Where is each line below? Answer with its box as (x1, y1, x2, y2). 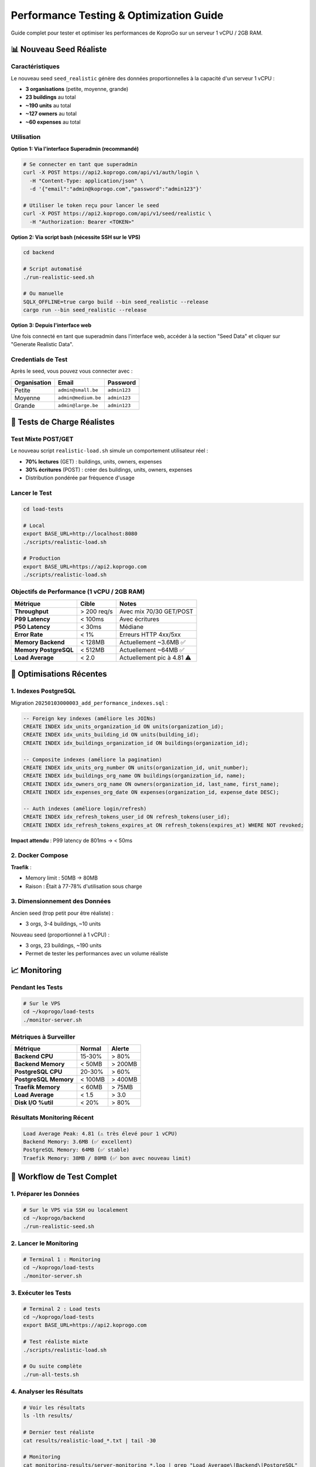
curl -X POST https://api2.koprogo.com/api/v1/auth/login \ (23, 169, 200, 176)
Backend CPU (14, 1052, 54, 1060)
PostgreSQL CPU (14, 1068, 63, 1076)
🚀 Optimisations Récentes (11, 669, 108, 679)
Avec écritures (119, 615, 160, 623)
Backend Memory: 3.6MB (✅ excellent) (23, 1138, 133, 1145)
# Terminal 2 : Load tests (23, 1306, 101, 1312)
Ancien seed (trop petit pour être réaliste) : (11, 910, 114, 917)
